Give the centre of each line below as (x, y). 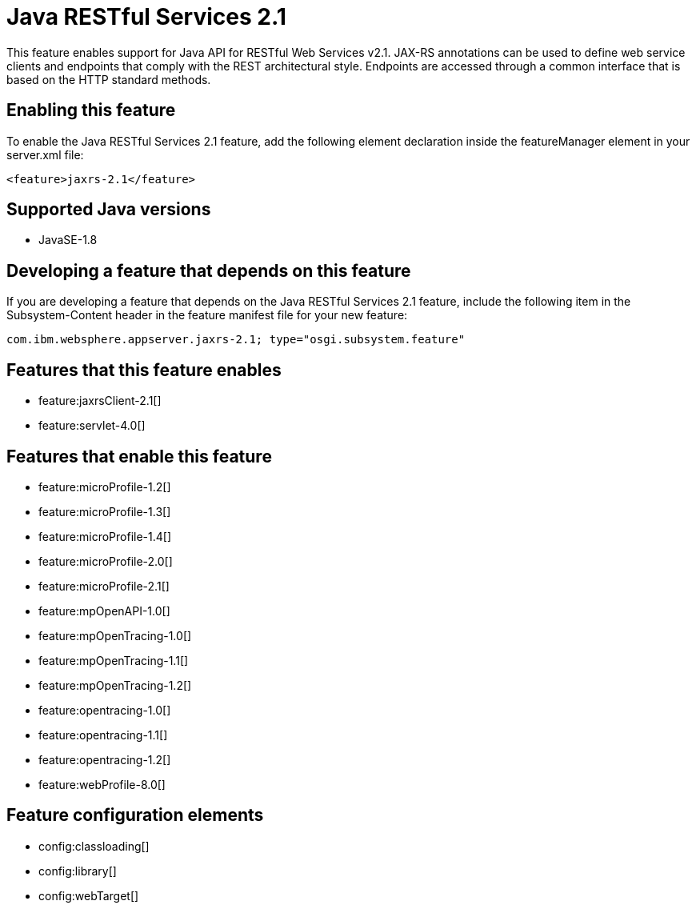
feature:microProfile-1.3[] (105, 511)
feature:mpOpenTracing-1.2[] (115, 685)
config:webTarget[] (89, 895)
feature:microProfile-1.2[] (105, 487)
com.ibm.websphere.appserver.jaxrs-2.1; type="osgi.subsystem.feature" (236, 340)
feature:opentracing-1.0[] (105, 710)
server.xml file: (45, 154)
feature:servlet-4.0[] (92, 426)
